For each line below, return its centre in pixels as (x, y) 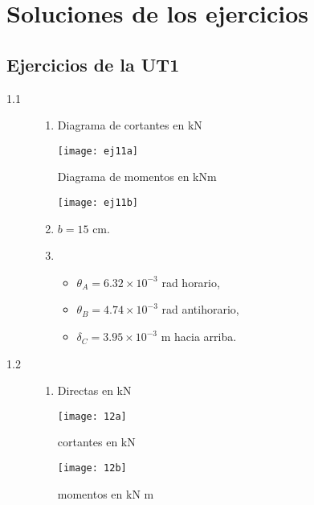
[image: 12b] (92, 468)
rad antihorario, (200, 309)
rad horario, (191, 282)
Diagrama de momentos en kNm (137, 177)
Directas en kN (94, 390)
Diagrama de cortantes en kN (130, 125)
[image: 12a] (92, 416)
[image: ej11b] (98, 203)
